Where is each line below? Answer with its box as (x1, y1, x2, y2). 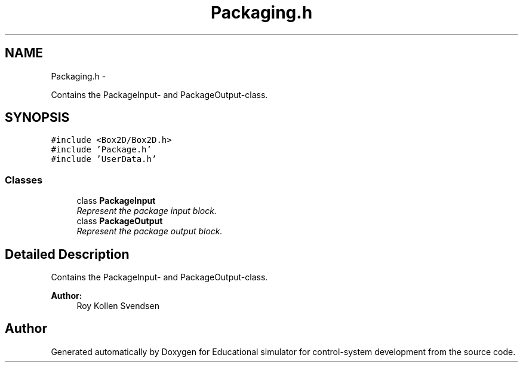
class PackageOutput (76, 216, 163, 227)
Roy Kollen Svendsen (76, 301, 159, 311)
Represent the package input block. (76, 206, 217, 216)
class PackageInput (76, 195, 156, 206)
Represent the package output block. (76, 226, 223, 237)
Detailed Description (5, 246, 130, 262)
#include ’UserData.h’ (51, 154, 157, 164)
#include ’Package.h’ (51, 145, 152, 155)
